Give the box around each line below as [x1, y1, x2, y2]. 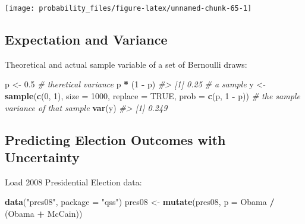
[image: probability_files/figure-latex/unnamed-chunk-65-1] [5, 4, 252, 12]
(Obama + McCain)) [5, 207, 83, 220]
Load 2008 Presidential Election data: [5, 175, 142, 188]
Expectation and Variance [5, 30, 168, 49]
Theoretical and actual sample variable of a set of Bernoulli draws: [5, 58, 247, 70]
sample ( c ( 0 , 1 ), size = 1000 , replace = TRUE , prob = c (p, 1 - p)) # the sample [5, 90, 300, 102]
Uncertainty [5, 148, 80, 166]
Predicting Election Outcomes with [5, 130, 226, 149]
